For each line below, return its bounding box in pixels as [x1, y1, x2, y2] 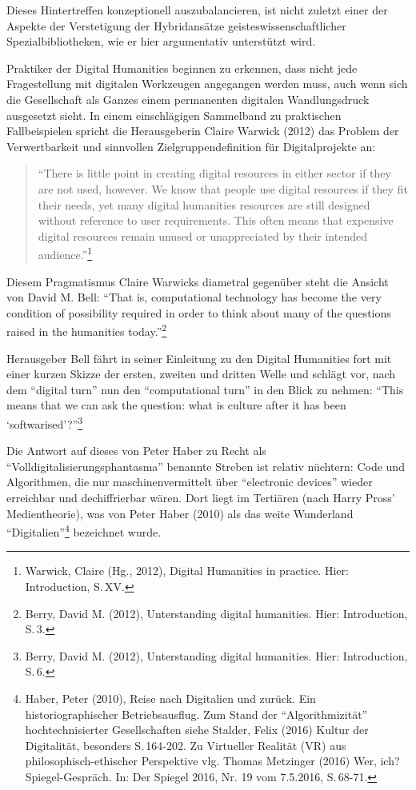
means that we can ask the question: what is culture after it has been [6, 397, 346, 413]
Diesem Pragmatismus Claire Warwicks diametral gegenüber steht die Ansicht [6, 273, 389, 289]
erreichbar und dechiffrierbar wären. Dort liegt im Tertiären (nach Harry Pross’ [6, 489, 395, 505]
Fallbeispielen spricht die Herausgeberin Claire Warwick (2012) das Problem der [6, 122, 399, 139]
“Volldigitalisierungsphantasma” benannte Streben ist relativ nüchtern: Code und [6, 457, 405, 474]
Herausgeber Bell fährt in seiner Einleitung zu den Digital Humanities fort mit [6, 349, 392, 366]
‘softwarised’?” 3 [6, 413, 83, 432]
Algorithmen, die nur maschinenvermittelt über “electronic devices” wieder [6, 473, 373, 490]
